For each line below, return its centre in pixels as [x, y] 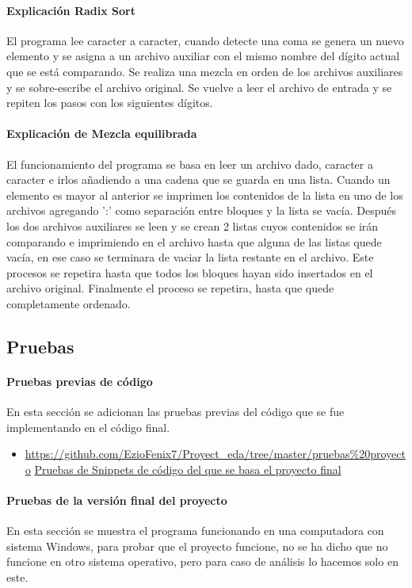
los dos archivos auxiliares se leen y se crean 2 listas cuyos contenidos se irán [193, 225]
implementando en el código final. [88, 427]
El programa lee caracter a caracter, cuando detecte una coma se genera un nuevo [205, 40]
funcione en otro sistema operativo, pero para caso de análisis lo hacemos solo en [202, 561]
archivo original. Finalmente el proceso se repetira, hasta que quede [170, 288]
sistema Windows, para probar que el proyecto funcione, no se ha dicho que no [197, 546]
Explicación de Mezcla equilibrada [102, 134]
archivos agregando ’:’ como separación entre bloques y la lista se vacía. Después [201, 210]
